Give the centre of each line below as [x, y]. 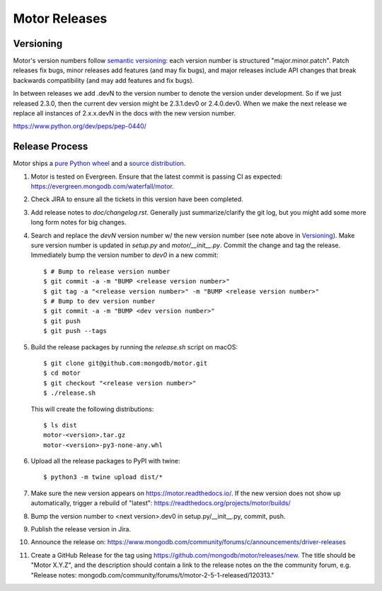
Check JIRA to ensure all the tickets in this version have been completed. [137, 199]
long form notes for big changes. [79, 223]
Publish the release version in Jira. [81, 529]
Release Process [51, 146]
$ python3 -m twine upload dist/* [103, 477]
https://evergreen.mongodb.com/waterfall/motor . [103, 186]
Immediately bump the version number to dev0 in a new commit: [125, 255]
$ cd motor [62, 373]
